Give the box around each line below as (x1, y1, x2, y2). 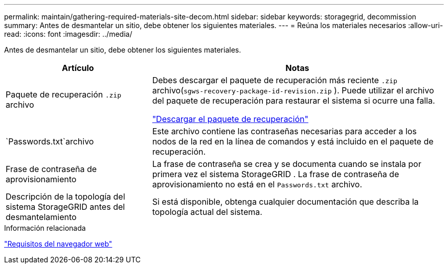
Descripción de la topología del (6, 191, 125, 202)
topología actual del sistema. (152, 207, 262, 217)
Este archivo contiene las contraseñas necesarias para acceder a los (152, 126, 417, 136)
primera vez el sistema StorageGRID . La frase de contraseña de (152, 169, 399, 179)
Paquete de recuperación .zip (6, 89, 122, 100)
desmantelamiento (6, 212, 77, 222)
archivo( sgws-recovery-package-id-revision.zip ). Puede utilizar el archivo (152, 85, 434, 95)
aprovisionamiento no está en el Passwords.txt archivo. (152, 179, 362, 189)
